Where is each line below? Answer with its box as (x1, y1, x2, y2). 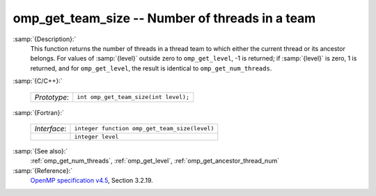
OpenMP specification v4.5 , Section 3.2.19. (30, 176, 153, 185)
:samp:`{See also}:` (13, 146, 68, 155)
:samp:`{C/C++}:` (13, 77, 63, 85)
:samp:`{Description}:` (13, 35, 77, 43)
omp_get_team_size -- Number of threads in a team (13, 10, 316, 26)
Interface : (34, 123, 67, 133)
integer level (74, 133, 119, 140)
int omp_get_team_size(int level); (77, 93, 189, 100)
